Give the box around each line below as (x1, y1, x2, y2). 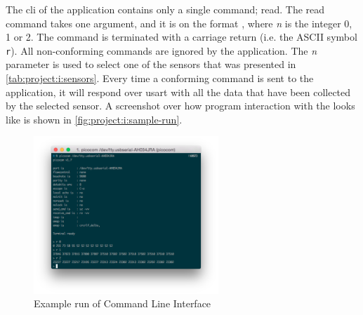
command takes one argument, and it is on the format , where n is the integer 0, (6, 15, 352, 30)
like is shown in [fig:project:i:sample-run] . (6, 112, 183, 126)
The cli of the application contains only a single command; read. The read (6, 2, 325, 16)
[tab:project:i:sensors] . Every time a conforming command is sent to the (6, 71, 314, 86)
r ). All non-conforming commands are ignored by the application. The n (6, 43, 317, 58)
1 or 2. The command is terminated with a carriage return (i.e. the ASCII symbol (6, 29, 357, 44)
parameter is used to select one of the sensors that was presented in (6, 57, 296, 72)
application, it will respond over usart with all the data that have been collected (6, 84, 351, 99)
